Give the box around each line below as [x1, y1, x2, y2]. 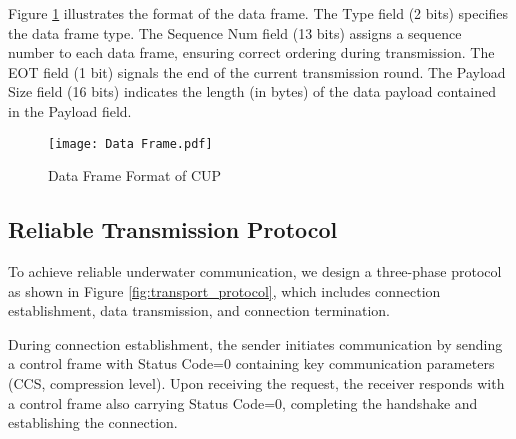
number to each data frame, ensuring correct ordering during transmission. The [8, 42, 495, 63]
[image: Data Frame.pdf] [48, 136, 213, 151]
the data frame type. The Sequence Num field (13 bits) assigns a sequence [8, 22, 462, 43]
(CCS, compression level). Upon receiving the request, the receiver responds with [8, 372, 505, 393]
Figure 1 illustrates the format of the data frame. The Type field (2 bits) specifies [8, 3, 509, 23]
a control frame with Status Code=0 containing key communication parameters [8, 353, 495, 374]
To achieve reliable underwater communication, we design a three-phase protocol [8, 261, 502, 282]
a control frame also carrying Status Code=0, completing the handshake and [8, 392, 478, 413]
